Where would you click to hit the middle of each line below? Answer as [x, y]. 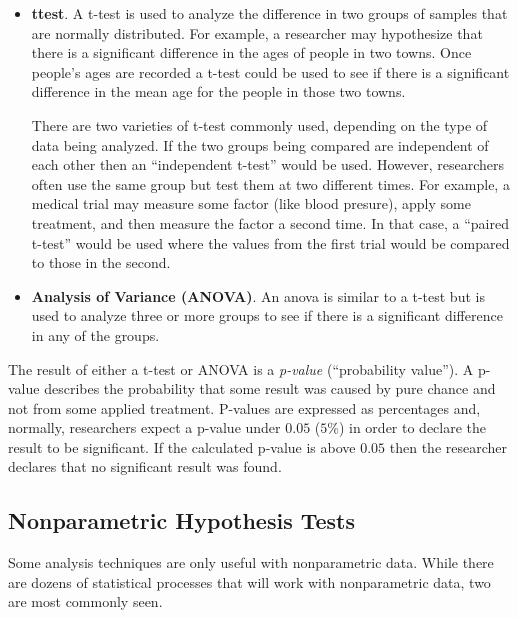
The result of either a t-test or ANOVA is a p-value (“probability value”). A [241, 368]
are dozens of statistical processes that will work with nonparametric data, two [249, 581]
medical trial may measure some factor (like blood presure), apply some [251, 203]
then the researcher [448, 446]
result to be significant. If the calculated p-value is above [182, 446]
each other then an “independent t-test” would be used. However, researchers [267, 164]
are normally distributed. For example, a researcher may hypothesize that [257, 32]
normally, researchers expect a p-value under [144, 427]
